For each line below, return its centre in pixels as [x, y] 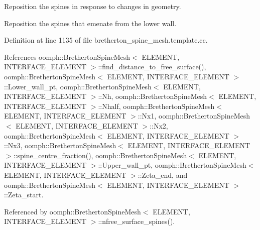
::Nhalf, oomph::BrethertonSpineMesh [156, 106]
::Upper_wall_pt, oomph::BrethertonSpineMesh [172, 165]
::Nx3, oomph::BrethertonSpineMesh [60, 145]
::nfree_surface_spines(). [137, 221]
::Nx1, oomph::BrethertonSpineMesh [194, 116]
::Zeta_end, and [163, 175]
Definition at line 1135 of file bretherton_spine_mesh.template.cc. [106, 40]
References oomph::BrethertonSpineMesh [67, 56]
